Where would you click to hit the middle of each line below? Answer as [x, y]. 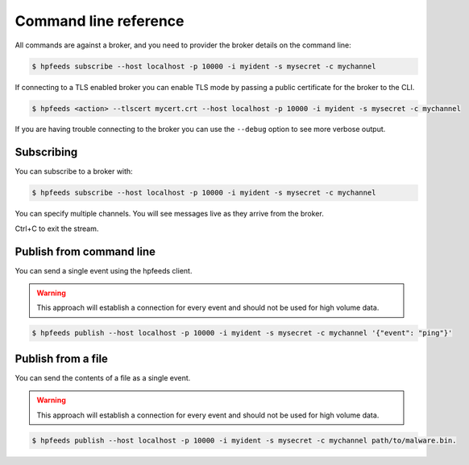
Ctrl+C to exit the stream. [57, 228]
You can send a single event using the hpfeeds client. [104, 270]
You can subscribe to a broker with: [74, 171]
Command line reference [100, 21]
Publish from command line [85, 251]
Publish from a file [62, 358]
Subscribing [46, 152]
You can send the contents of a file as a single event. [103, 377]
